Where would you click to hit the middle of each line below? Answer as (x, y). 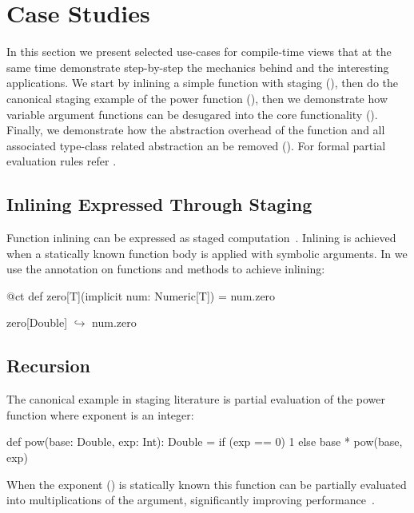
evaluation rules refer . (62, 161)
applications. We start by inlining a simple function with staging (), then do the (203, 83)
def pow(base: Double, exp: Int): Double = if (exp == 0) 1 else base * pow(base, (205, 441)
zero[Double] (37, 322)
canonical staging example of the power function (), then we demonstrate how (197, 98)
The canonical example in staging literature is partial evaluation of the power (196, 399)
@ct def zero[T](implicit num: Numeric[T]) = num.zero (141, 295)
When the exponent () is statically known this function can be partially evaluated (207, 484)
